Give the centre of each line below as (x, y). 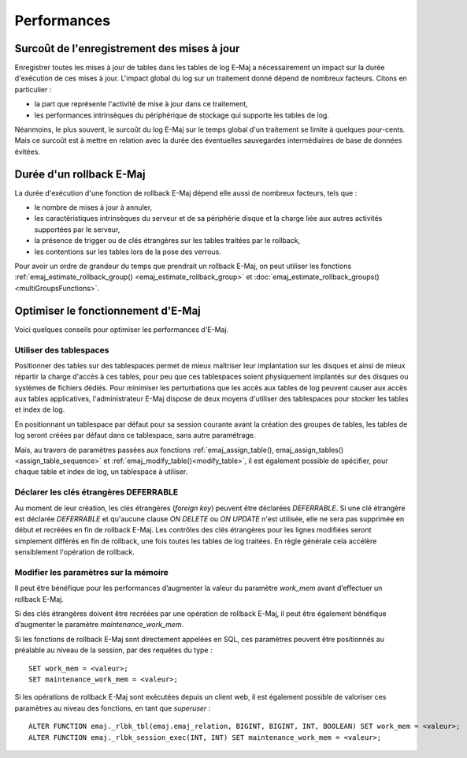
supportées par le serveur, (77, 230)
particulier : (33, 89)
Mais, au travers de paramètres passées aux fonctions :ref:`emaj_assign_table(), (145, 450)
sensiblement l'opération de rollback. (75, 552)
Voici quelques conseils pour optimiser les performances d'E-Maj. (122, 329)
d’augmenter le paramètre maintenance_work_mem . (99, 625)
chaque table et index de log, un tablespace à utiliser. (101, 472)
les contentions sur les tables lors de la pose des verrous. (128, 252)
